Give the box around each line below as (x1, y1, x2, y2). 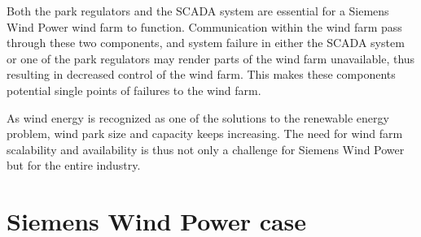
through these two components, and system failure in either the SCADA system (7, 34, 405, 51)
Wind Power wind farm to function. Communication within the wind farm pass (7, 18, 402, 35)
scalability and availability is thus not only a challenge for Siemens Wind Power (7, 140, 405, 157)
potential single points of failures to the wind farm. (7, 81, 261, 98)
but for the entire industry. (7, 157, 141, 174)
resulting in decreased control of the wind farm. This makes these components (7, 66, 396, 83)
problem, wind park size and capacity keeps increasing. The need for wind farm (7, 125, 403, 142)
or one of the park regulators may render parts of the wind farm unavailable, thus (7, 50, 415, 67)
